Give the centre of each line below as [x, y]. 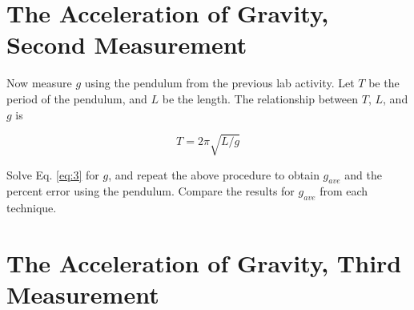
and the [363, 174]
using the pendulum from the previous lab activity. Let [219, 83]
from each [344, 191]
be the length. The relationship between [260, 98]
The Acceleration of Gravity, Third [204, 263]
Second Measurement [127, 44]
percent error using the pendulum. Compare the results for [151, 191]
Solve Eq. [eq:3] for [53, 174]
